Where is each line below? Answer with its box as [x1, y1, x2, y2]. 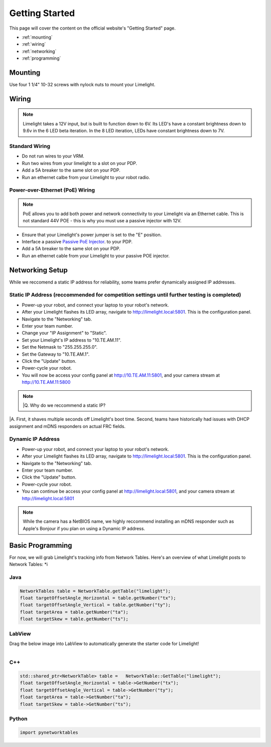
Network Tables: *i [9, 561, 48, 567]
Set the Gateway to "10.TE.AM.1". [22, 351, 90, 357]
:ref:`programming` [22, 55, 61, 61]
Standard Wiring [9, 142, 50, 150]
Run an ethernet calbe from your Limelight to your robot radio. [22, 174, 151, 180]
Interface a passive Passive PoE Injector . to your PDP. [22, 239, 133, 245]
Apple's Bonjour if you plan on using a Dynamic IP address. [23, 525, 146, 531]
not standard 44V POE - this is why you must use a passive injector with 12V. [23, 218, 182, 224]
